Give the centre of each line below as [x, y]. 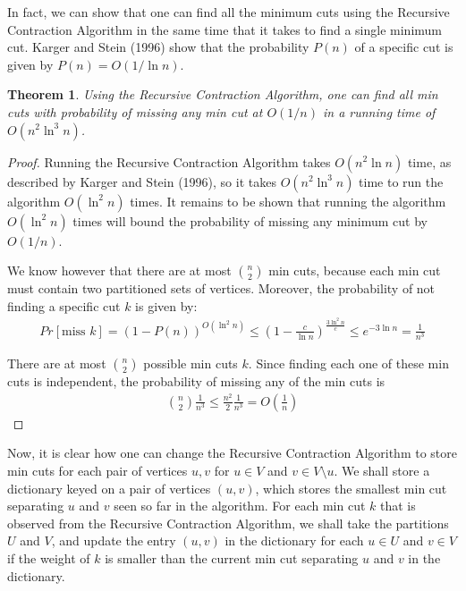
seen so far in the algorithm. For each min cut [240, 506]
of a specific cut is [404, 47]
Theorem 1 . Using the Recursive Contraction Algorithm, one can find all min [223, 94]
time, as [429, 161]
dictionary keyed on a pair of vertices [109, 488]
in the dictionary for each [294, 540]
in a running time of [379, 111]
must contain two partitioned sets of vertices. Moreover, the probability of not [221, 288]
